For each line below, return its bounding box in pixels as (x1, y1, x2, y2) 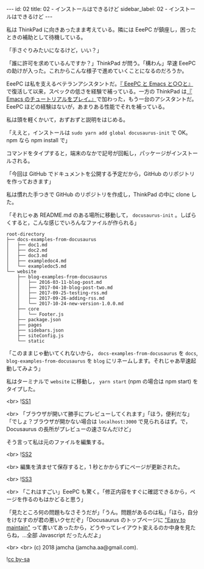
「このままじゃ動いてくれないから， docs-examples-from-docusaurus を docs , (6, 350, 198, 357)
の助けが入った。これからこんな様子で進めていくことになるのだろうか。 (6, 67, 188, 74)
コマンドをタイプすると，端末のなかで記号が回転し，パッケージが (6, 150, 172, 157)
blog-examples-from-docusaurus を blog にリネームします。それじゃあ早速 (6, 357, 191, 364)
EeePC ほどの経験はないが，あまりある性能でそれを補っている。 (6, 103, 169, 110)
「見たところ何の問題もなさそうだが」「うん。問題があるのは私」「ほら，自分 (6, 509, 199, 516)
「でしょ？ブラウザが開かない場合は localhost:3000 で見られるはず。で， (6, 418, 191, 425)
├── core (17, 306, 40, 312)
